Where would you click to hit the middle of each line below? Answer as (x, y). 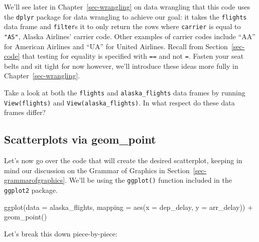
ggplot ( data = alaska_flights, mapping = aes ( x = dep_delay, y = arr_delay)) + (128, 207)
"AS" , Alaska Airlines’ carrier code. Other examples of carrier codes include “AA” (130, 36)
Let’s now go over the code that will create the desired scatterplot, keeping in (123, 160)
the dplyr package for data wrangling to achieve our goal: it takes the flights (125, 16)
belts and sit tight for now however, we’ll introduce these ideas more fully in (121, 66)
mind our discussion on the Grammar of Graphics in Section (97, 170)
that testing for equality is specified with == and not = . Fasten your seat (133, 56)
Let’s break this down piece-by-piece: (61, 233)
